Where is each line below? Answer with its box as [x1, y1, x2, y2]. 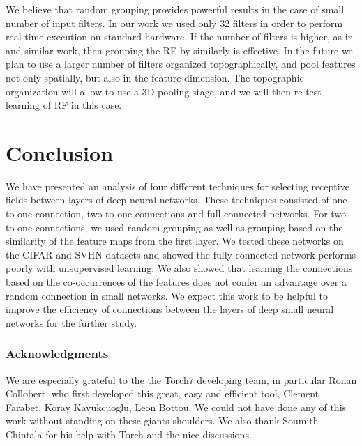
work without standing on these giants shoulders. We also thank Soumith [6, 413, 319, 428]
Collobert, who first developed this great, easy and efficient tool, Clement [6, 386, 319, 401]
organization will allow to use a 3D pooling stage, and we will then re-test [6, 84, 322, 98]
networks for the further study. [6, 315, 137, 330]
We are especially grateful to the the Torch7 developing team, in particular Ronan [6, 372, 357, 387]
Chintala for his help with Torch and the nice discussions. [6, 427, 252, 441]
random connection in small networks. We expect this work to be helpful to [6, 288, 328, 302]
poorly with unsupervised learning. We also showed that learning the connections [6, 261, 353, 275]
